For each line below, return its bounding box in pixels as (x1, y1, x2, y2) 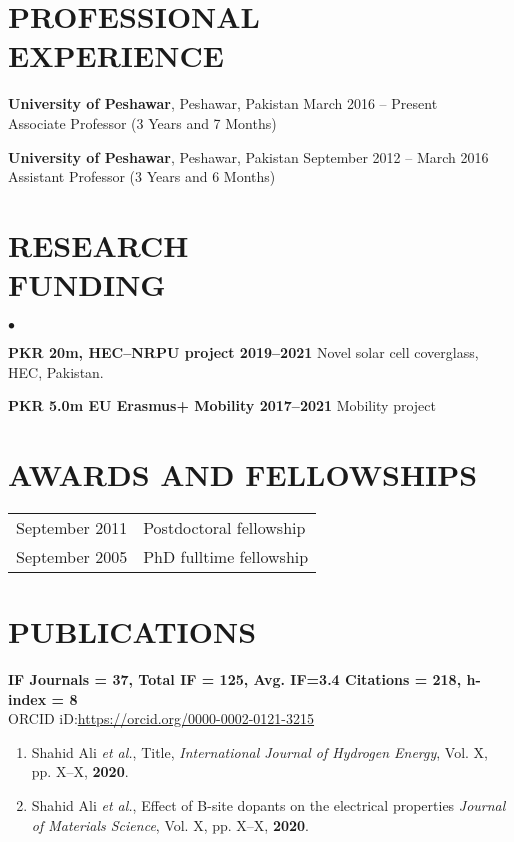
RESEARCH (8, 224, 189, 265)
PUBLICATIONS (8, 611, 257, 652)
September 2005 (16, 544, 128, 568)
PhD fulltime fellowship (143, 544, 309, 568)
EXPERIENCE (8, 35, 224, 76)
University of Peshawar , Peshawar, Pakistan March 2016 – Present (8, 93, 438, 114)
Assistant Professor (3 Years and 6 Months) (8, 166, 276, 187)
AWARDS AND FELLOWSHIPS (8, 453, 478, 494)
